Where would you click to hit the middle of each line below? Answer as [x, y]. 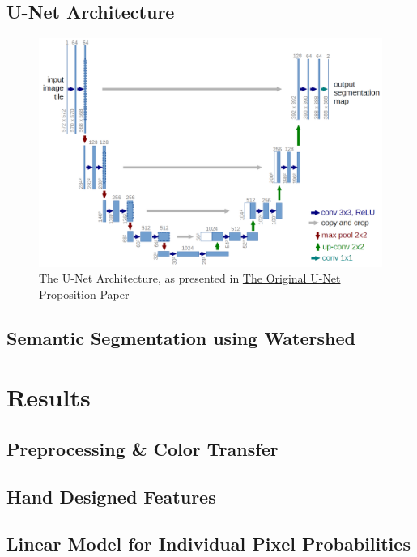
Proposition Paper [84, 293]
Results [49, 397]
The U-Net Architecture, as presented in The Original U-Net [190, 278]
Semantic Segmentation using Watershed [181, 337]
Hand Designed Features [111, 496]
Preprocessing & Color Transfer [143, 448]
